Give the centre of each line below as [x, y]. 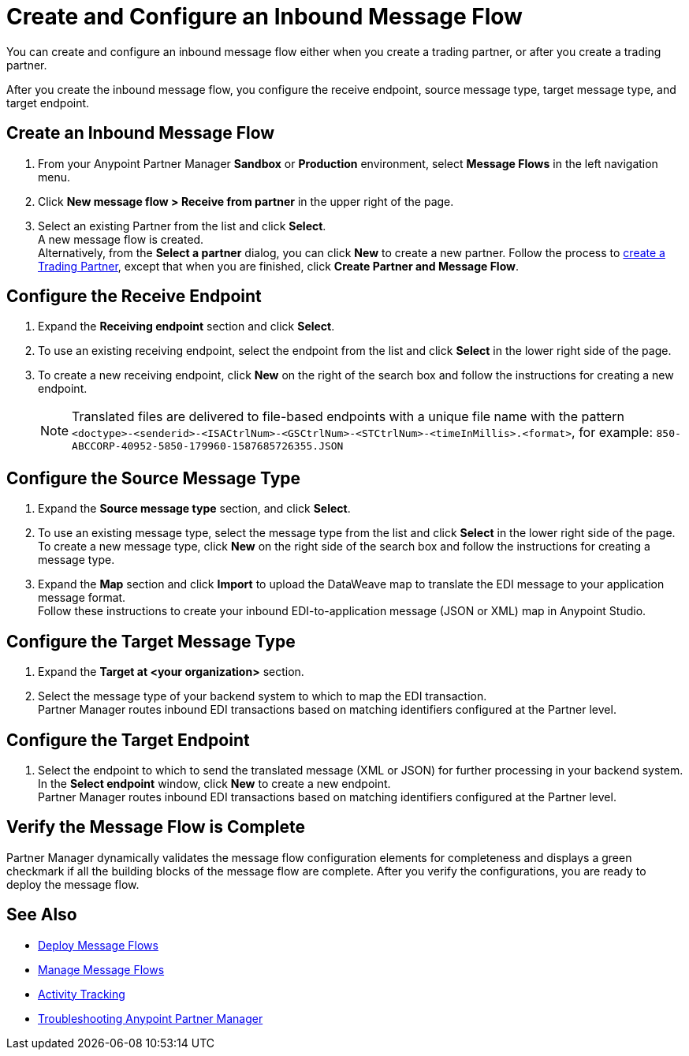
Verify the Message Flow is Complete [156, 827]
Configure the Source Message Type [154, 478]
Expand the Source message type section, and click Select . [194, 509]
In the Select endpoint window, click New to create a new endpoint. [214, 783]
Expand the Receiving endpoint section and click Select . [186, 327]
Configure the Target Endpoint [128, 740]
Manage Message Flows [101, 969]
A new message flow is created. [121, 239]
